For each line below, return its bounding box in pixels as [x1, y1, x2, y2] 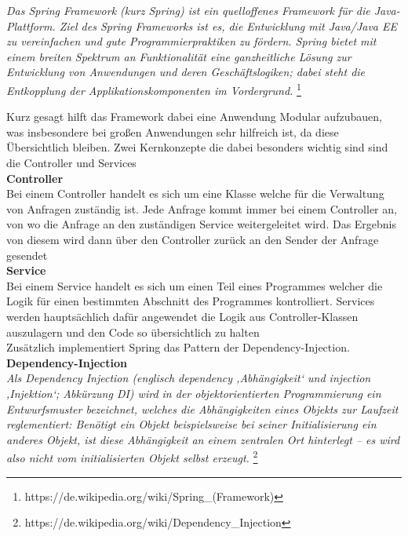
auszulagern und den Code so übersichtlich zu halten [6, 323, 260, 340]
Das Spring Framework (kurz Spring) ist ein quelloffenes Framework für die [6, 2, 370, 18]
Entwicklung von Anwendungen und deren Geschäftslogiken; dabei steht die [6, 64, 366, 80]
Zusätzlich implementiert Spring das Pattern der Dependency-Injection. [6, 339, 350, 356]
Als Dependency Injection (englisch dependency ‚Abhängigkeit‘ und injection [6, 370, 371, 386]
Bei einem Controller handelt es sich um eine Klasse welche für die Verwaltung [6, 185, 384, 202]
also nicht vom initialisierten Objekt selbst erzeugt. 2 [6, 447, 258, 465]
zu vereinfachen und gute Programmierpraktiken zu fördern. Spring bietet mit [6, 33, 377, 49]
